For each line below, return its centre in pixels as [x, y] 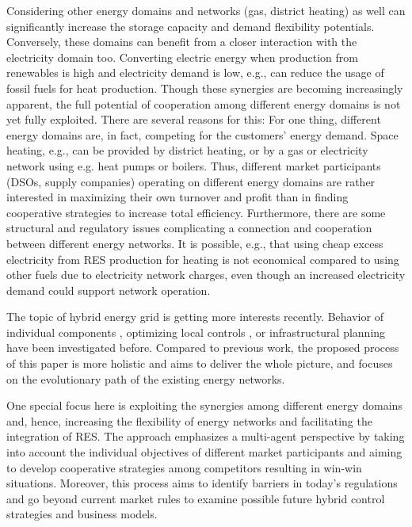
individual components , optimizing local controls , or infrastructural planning [196, 332]
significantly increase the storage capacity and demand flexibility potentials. [191, 26]
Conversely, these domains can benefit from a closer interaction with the [182, 42]
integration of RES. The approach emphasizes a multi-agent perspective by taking [206, 436]
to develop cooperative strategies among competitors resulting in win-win [184, 467]
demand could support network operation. [109, 290]
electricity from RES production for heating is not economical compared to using [203, 259]
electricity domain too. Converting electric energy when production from [182, 57]
